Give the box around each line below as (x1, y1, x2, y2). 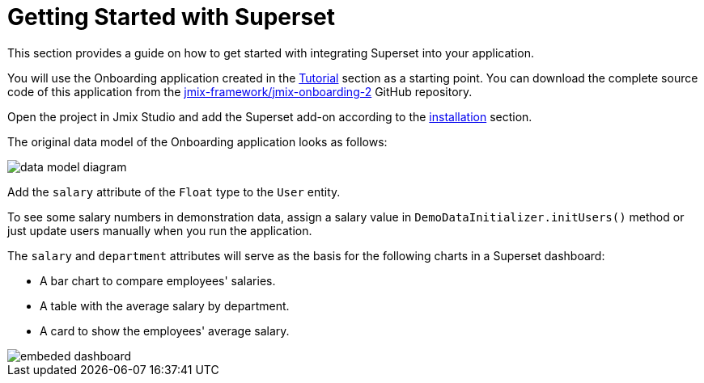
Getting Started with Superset (7, 3, 336, 31)
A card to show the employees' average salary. (40, 323, 290, 338)
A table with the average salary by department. (40, 298, 290, 313)
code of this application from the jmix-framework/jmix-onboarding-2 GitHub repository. (7, 84, 473, 99)
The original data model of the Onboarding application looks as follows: (7, 134, 388, 149)
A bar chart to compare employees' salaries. (40, 273, 276, 288)
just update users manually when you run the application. (7, 223, 312, 238)
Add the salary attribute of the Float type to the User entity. (7, 184, 341, 199)
